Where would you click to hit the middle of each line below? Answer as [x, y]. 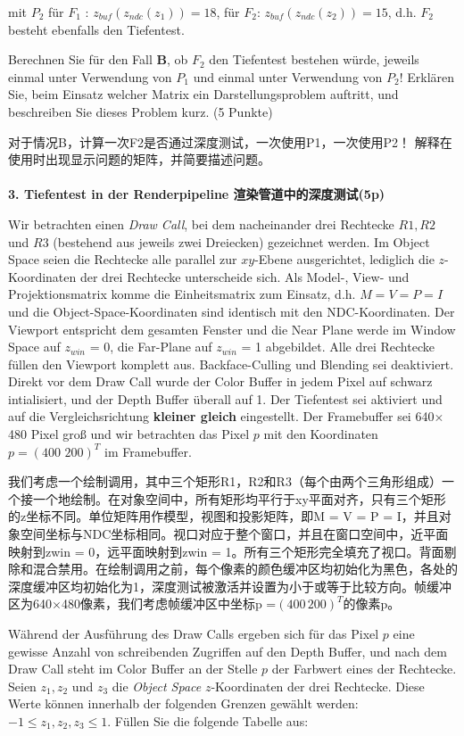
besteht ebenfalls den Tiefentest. [96, 29]
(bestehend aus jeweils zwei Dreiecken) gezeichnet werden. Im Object [241, 241]
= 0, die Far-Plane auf [151, 347]
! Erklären [427, 76]
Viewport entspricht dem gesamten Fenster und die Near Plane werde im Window [232, 329]
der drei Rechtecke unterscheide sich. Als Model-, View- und [244, 276]
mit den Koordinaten [321, 434]
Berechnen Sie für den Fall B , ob [98, 59]
